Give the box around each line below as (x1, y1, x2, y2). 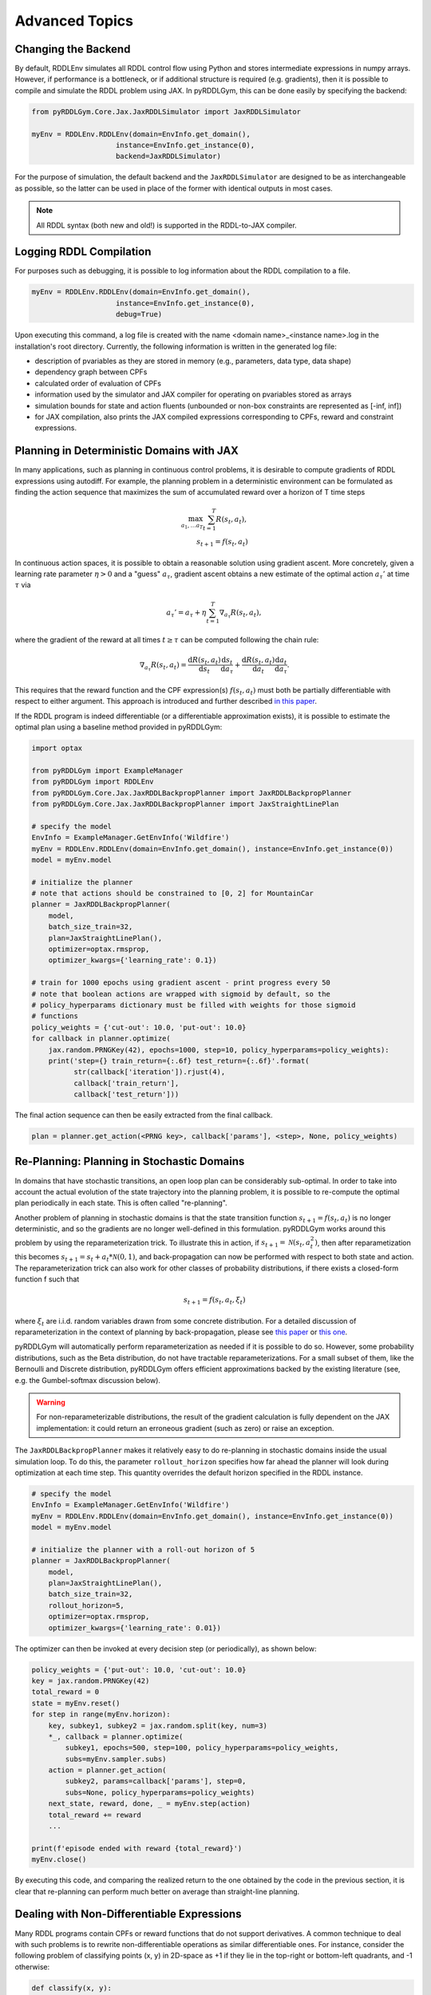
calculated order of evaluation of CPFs (34, 378, 161, 388)
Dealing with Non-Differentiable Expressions (14, 1907, 242, 1921)
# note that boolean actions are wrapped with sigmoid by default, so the (31, 990, 331, 998)
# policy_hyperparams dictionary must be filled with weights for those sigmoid (31, 1000, 356, 1009)
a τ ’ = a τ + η (166, 607, 207, 618)
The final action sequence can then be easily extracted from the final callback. (14, 1110, 273, 1120)
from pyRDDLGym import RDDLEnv (31, 777, 155, 786)
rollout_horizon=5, (48, 1601, 125, 1610)
